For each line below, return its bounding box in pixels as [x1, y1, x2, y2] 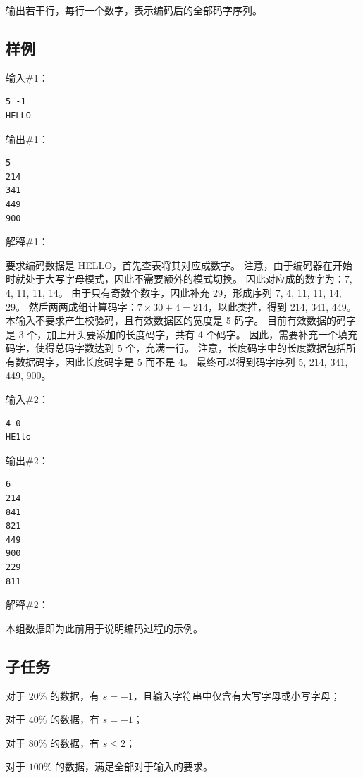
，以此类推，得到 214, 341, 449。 [208, 299, 357, 314]
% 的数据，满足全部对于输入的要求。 [43, 759, 213, 774]
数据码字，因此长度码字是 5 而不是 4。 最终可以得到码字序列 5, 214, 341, [15, 354, 348, 369]
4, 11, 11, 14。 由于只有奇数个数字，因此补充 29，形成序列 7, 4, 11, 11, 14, [6, 285, 342, 300]
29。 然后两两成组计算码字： [6, 299, 137, 314]
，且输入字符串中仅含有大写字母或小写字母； [133, 688, 340, 703]
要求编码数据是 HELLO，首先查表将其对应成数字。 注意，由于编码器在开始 [6, 257, 352, 272]
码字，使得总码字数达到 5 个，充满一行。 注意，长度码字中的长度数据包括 [6, 340, 346, 355]
